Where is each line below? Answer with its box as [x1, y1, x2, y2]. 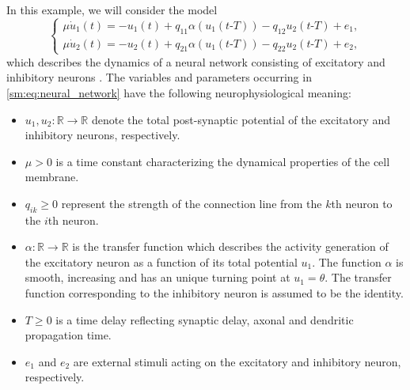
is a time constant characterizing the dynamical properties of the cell [55, 153, 390, 169]
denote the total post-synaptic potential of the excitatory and [91, 111, 391, 127]
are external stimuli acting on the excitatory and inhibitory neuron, [73, 353, 401, 369]
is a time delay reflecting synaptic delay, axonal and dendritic [55, 311, 354, 328]
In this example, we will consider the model [6, 2, 218, 17]
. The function [312, 253, 382, 270]
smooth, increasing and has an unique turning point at [25, 269, 290, 286]
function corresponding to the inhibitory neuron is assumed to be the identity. [25, 285, 404, 301]
